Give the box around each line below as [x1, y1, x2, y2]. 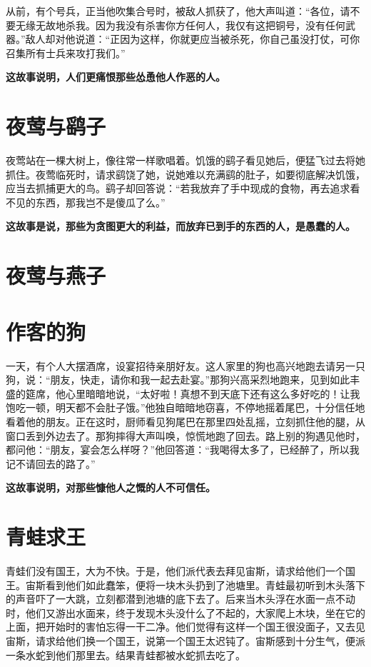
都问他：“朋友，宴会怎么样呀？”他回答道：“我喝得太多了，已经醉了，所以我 [6, 442, 360, 457]
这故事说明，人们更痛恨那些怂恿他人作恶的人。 [6, 69, 225, 84]
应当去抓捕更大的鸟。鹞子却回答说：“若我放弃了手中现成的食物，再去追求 [6, 181, 350, 196]
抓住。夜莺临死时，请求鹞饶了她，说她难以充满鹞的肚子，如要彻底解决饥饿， [6, 166, 365, 181]
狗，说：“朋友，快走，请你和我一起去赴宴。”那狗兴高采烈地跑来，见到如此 [6, 372, 350, 387]
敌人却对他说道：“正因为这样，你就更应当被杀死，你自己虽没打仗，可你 [25, 31, 360, 46]
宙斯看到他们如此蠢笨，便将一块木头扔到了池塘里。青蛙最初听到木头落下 [25, 577, 365, 592]
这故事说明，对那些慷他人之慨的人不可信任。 [6, 480, 215, 495]
